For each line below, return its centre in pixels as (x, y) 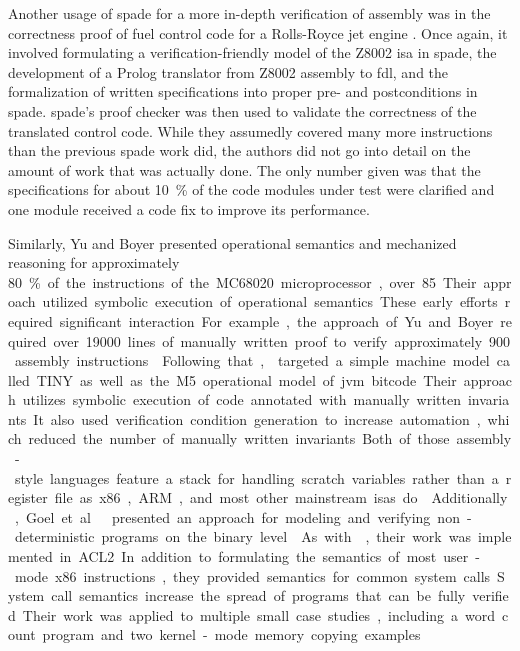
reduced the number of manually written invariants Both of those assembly (270, 438)
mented (30, 556)
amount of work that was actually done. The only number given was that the (244, 169)
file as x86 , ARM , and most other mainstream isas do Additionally (281, 497)
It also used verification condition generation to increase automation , (257, 418)
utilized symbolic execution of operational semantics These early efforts (270, 301)
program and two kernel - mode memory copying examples (231, 634)
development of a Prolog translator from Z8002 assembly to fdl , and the (228, 71)
